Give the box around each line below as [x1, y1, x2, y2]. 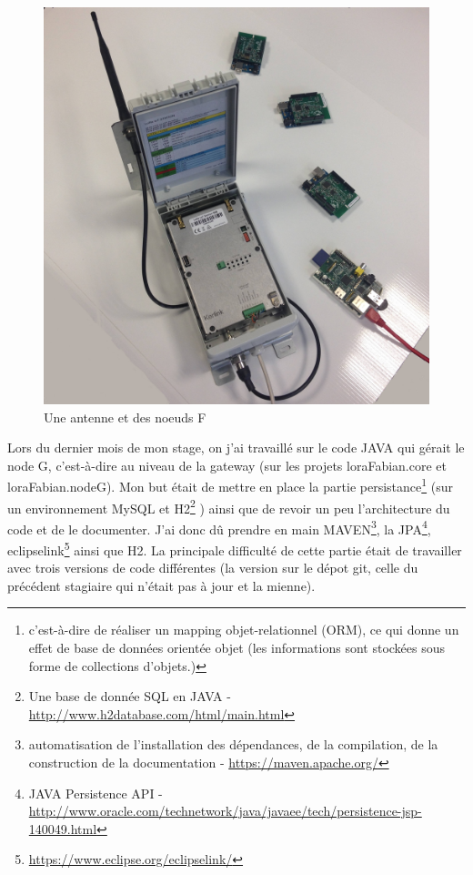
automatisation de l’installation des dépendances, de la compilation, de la [28, 735, 438, 754]
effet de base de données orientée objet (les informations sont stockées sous [28, 638, 446, 657]
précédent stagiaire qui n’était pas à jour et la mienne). [7, 575, 316, 595]
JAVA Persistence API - [28, 783, 163, 802]
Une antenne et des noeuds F [44, 407, 206, 426]
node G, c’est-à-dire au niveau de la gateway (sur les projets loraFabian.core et [7, 455, 447, 474]
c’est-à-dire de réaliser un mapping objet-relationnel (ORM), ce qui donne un [28, 620, 459, 639]
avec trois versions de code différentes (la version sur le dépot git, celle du [7, 558, 418, 577]
